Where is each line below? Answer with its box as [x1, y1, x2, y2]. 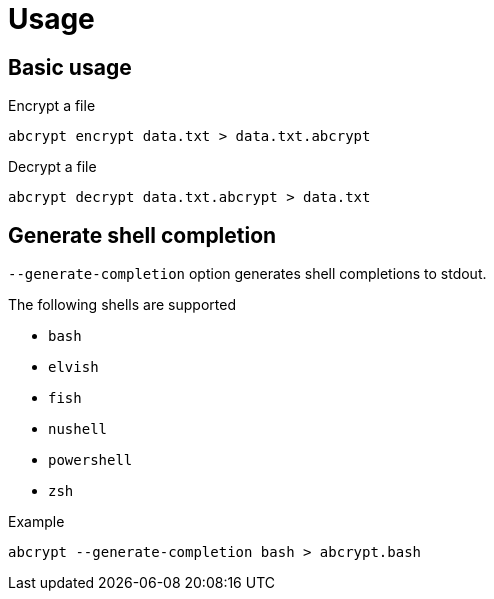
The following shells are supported [8, 296, 236, 314]
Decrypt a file [8, 158, 97, 176]
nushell [48, 421, 108, 438]
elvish [48, 359, 99, 376]
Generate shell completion [8, 222, 277, 248]
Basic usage [8, 54, 132, 80]
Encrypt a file [8, 97, 96, 115]
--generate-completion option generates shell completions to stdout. [8, 265, 487, 283]
